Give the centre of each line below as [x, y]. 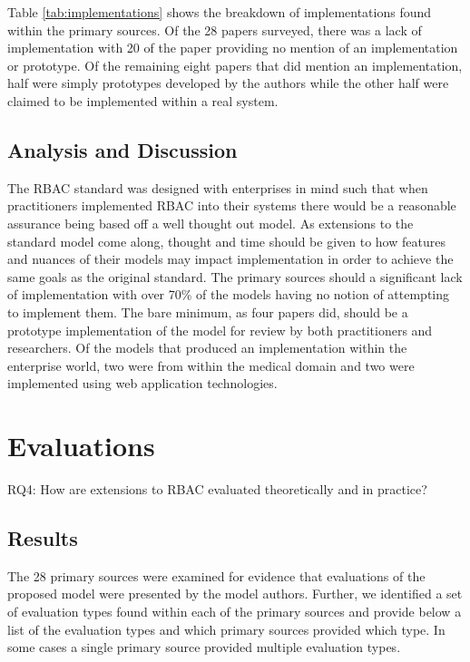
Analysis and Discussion [122, 149]
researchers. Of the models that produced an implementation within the [207, 348]
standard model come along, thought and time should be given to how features [226, 241]
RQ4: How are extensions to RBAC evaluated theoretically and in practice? [217, 489]
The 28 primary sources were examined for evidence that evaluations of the [216, 575]
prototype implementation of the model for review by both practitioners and [220, 330]
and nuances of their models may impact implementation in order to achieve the [230, 259]
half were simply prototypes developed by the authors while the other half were [228, 83]
